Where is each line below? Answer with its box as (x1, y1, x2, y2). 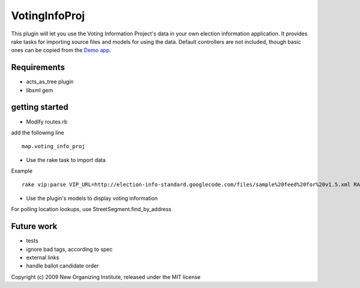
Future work (11, 221, 58, 232)
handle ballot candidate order (26, 262, 99, 269)
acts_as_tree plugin (26, 78, 74, 85)
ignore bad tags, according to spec (26, 245, 113, 253)
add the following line (11, 129, 64, 136)
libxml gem (26, 86, 53, 94)
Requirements (11, 62, 65, 73)
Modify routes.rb (26, 118, 68, 125)
